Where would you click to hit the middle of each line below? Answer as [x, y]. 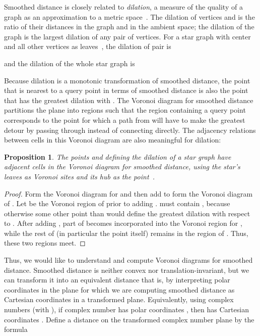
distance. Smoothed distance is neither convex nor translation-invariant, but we [127, 270]
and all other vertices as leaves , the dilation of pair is [88, 46]
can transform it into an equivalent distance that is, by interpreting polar [117, 280]
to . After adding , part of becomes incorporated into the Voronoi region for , [123, 223]
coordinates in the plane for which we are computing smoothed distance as [119, 289]
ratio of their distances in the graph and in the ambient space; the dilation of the [129, 27]
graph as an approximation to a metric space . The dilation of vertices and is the [129, 16]
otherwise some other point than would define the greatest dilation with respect [127, 213]
